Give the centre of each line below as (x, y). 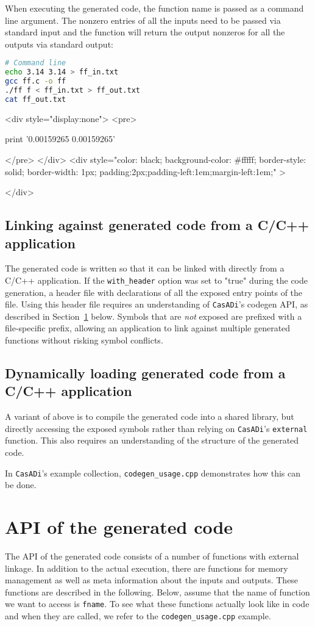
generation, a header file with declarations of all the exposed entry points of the (154, 292)
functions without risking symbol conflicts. (84, 340)
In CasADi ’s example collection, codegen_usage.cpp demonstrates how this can (153, 473)
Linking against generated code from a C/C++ (157, 225)
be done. (21, 485)
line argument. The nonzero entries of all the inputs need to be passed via (143, 20)
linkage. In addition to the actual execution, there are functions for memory (147, 568)
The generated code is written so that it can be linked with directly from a (145, 268)
